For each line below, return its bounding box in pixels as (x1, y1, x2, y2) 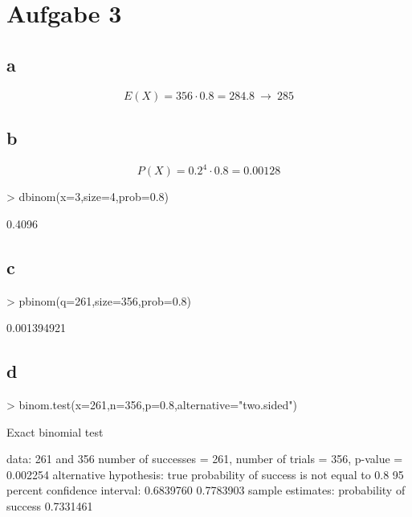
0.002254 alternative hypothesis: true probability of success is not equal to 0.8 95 (6, 466, 404, 482)
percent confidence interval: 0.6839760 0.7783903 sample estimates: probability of (6, 482, 406, 499)
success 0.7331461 (6, 498, 93, 515)
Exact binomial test (6, 423, 104, 440)
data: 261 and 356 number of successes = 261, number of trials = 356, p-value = (6, 450, 403, 467)
